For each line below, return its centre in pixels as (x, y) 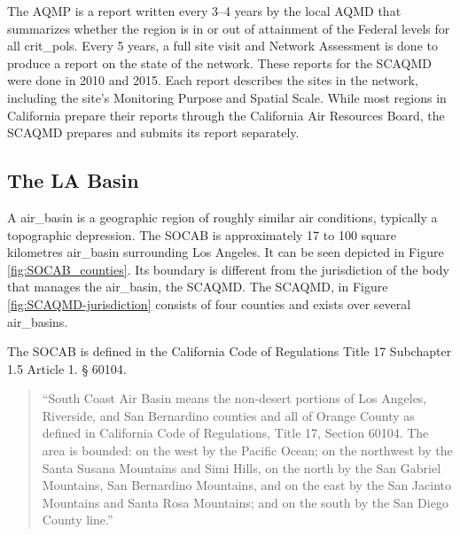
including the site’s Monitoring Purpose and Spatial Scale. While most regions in (227, 97)
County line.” (78, 520)
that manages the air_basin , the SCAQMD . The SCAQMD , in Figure (198, 287)
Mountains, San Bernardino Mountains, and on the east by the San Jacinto (246, 485)
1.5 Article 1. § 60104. (67, 368)
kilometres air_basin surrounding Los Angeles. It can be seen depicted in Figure (226, 252)
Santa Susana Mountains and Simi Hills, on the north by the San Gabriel (242, 467)
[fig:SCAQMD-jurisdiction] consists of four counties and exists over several (209, 303)
